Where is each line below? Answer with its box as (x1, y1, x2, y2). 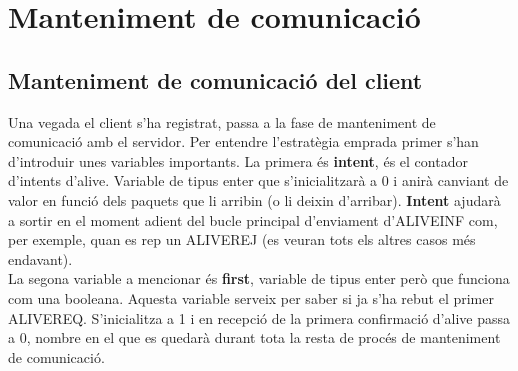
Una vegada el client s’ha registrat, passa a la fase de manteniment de (8, 111, 436, 132)
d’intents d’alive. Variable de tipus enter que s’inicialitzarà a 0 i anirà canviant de (8, 170, 509, 191)
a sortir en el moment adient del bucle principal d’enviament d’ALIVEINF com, (8, 209, 498, 230)
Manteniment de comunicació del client (8, 64, 423, 95)
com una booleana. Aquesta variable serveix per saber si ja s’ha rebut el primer (8, 287, 494, 308)
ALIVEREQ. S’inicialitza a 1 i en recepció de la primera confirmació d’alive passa (8, 307, 510, 328)
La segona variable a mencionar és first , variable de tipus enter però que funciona (8, 268, 510, 289)
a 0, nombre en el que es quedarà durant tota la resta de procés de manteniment (8, 327, 501, 348)
